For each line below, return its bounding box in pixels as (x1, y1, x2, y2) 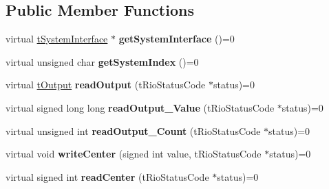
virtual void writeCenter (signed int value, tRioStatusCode (6, 147, 262, 161)
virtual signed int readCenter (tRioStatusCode (6, 169, 209, 184)
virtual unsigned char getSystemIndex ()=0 (6, 54, 199, 68)
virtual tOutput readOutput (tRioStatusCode (6, 77, 206, 92)
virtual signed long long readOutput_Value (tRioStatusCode (6, 100, 275, 114)
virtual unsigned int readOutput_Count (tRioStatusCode (6, 123, 261, 138)
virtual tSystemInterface (6, 32, 108, 46)
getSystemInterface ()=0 (118, 32, 235, 46)
